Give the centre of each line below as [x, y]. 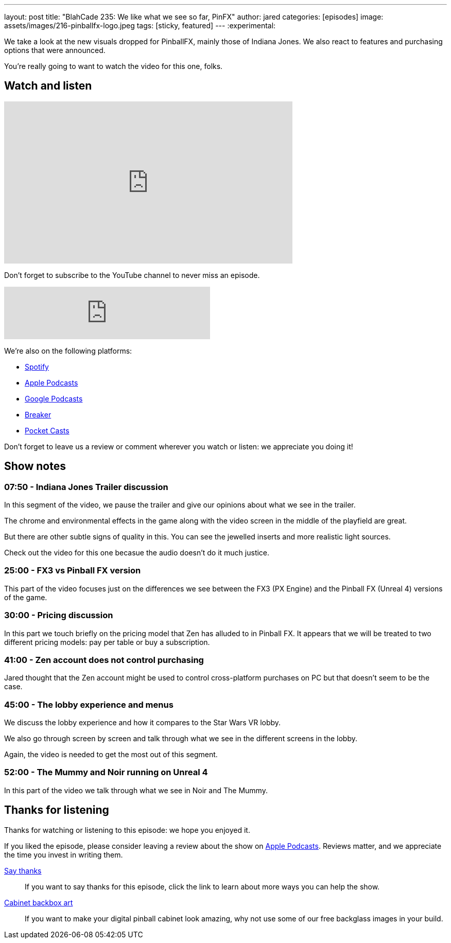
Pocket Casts [47, 430]
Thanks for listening [57, 810]
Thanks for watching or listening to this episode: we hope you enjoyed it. [127, 830]
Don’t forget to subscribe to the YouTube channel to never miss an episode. [132, 275]
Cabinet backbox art [39, 902]
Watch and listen [48, 86]
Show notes [35, 466]
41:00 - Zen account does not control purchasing [104, 660]
